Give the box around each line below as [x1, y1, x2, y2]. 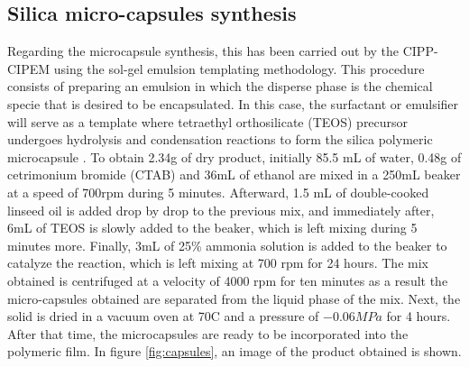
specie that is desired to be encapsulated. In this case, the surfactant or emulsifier [7, 94, 459, 113]
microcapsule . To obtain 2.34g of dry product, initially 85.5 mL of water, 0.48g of [7, 147, 462, 166]
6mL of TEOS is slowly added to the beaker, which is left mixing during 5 [7, 218, 418, 237]
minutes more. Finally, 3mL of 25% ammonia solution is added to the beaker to [7, 235, 447, 254]
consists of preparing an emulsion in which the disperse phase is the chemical [7, 77, 433, 96]
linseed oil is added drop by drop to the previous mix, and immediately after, [7, 200, 435, 219]
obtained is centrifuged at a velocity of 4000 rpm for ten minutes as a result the [7, 271, 448, 289]
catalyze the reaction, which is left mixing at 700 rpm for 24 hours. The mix [7, 253, 428, 272]
